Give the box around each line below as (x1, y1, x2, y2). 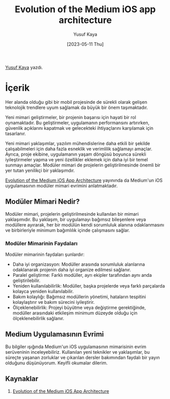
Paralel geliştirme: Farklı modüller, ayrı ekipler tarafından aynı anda (12, 272, 152, 278)
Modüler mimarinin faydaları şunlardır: (5, 251, 85, 258)
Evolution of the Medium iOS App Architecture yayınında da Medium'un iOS (5, 177, 163, 183)
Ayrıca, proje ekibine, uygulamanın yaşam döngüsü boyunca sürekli (5, 151, 146, 157)
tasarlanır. (5, 130, 26, 136)
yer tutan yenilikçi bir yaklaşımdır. (5, 167, 75, 174)
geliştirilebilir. (12, 277, 41, 283)
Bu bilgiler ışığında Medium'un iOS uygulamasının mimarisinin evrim (5, 344, 147, 350)
